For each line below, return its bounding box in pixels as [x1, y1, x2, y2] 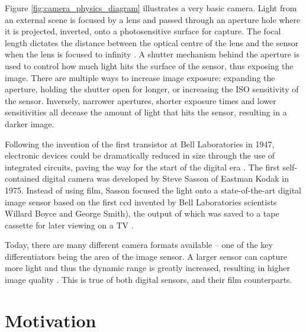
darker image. [5, 117, 54, 130]
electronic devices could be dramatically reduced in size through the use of [5, 149, 275, 162]
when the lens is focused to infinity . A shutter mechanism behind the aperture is [5, 48, 299, 60]
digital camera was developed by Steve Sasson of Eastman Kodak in [42, 172, 289, 185]
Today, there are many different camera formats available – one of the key [5, 238, 273, 251]
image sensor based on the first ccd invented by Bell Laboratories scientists [5, 195, 277, 208]
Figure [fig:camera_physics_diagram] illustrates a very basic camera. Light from [5, 2, 297, 14]
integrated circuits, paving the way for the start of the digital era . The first [5, 160, 280, 173]
